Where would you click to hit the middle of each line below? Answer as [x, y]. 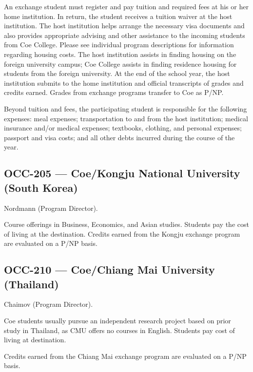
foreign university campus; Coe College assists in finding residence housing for [120, 64]
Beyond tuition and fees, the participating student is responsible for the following [126, 108]
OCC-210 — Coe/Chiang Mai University [109, 270]
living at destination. [35, 340]
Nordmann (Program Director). [51, 208]
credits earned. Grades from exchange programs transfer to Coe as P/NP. [114, 92]
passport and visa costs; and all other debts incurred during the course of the [119, 137]
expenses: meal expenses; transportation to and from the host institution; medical [126, 118]
